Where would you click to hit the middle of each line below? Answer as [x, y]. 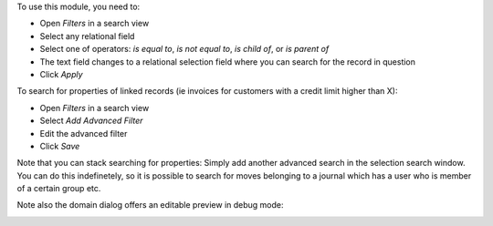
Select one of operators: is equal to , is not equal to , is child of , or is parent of [184, 49]
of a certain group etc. [59, 189]
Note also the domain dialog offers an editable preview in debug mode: [150, 205]
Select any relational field [87, 36]
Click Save [60, 146]
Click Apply [61, 74]
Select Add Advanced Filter [91, 121]
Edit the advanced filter [84, 133]
